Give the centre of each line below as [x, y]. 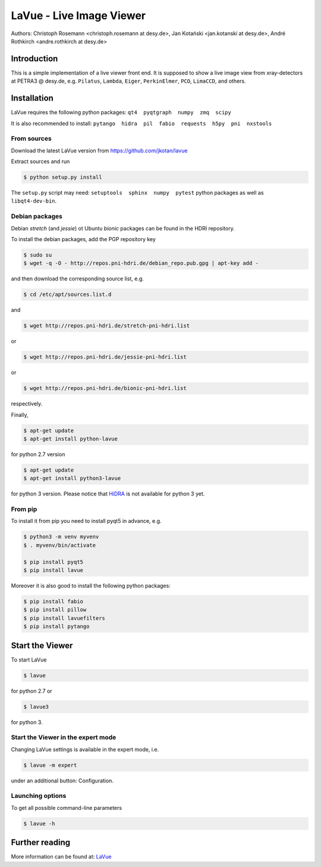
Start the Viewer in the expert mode [64, 737]
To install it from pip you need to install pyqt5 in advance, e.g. [86, 521]
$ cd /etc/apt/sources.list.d [67, 294]
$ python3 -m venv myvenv [61, 537]
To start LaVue [29, 659]
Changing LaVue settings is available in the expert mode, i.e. [85, 749]
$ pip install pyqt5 [53, 562]
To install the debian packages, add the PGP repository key [83, 239]
